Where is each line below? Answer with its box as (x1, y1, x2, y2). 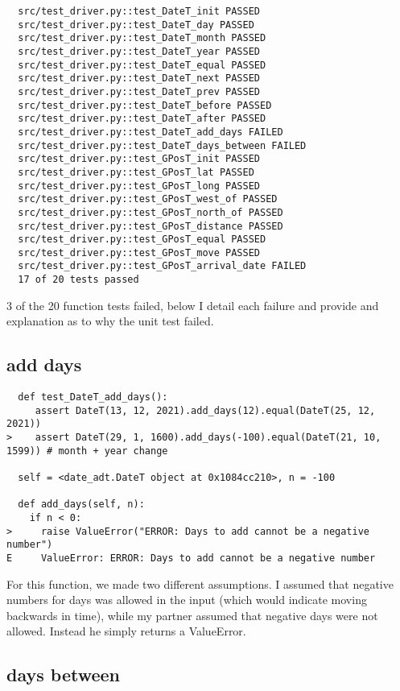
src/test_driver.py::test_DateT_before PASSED (18, 99, 272, 111)
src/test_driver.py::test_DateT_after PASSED (18, 113, 266, 125)
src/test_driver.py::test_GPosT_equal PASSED (18, 234, 266, 246)
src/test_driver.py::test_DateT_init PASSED (18, 6, 260, 17)
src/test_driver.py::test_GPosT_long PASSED (18, 180, 260, 192)
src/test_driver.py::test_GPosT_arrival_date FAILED (18, 260, 307, 272)
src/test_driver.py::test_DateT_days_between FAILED (18, 139, 307, 151)
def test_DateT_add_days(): (18, 391, 168, 403)
